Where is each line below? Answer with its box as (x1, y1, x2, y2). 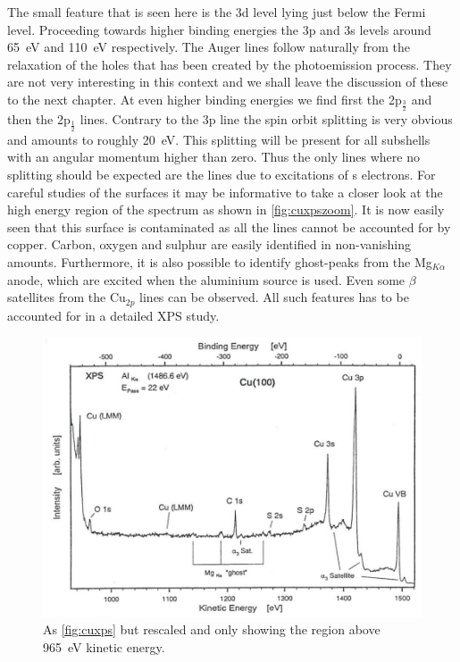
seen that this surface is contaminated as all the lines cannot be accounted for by (7, 217, 451, 236)
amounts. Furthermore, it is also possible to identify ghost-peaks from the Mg (7, 252, 432, 271)
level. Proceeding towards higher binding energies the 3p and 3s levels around (7, 20, 431, 38)
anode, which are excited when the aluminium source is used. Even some (7, 270, 406, 289)
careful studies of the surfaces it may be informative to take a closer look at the (7, 182, 443, 201)
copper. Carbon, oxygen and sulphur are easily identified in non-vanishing (7, 235, 411, 254)
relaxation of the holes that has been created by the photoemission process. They (7, 54, 452, 73)
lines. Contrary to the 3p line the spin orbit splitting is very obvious (79, 110, 453, 129)
